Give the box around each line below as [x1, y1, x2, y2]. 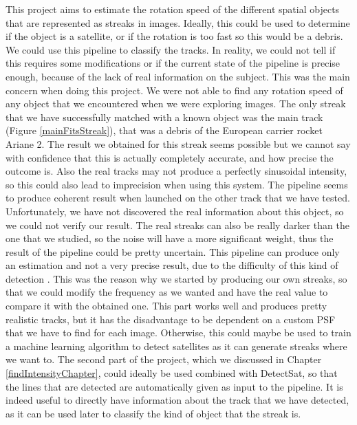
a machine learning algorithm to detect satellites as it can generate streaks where [6, 338, 347, 353]
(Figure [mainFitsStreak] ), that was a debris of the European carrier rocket [6, 123, 323, 138]
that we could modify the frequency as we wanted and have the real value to [6, 285, 328, 299]
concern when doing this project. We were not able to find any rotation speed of [6, 83, 343, 97]
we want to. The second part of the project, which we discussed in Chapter [6, 352, 322, 367]
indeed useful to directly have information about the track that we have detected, [6, 393, 349, 407]
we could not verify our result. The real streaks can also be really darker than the [6, 217, 349, 232]
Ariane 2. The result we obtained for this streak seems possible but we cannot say [6, 136, 351, 151]
